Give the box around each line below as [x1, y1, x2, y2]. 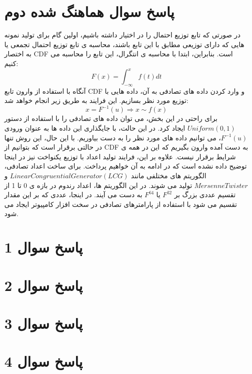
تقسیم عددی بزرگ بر [174, 189, 236, 200]
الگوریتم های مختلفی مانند [131, 170, 206, 181]
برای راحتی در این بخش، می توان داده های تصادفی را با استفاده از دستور [4, 113, 218, 123]
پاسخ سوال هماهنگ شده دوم [4, 1, 174, 21]
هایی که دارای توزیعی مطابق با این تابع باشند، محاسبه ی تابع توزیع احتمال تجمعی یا [4, 39, 245, 49]
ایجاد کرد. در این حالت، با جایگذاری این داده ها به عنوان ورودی [4, 123, 185, 133]
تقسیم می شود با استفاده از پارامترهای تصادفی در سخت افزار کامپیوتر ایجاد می [4, 199, 237, 209]
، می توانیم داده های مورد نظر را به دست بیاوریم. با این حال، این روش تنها [4, 132, 221, 142]
